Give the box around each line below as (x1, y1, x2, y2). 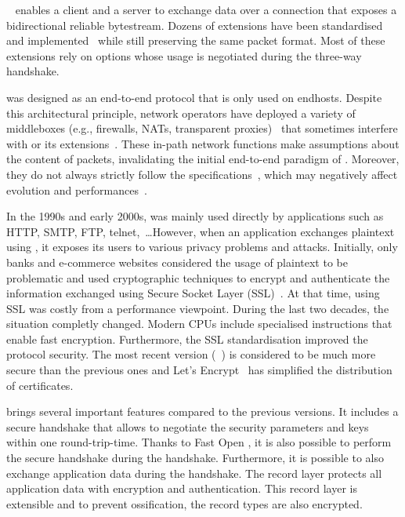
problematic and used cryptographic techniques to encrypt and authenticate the (6, 269, 390, 286)
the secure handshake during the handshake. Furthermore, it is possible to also (6, 450, 385, 466)
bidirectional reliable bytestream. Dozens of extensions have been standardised (6, 16, 383, 33)
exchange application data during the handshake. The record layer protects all (6, 464, 382, 481)
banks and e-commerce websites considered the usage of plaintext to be (6, 253, 348, 270)
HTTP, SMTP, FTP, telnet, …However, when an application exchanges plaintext (6, 223, 395, 239)
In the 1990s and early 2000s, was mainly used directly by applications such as (6, 208, 384, 224)
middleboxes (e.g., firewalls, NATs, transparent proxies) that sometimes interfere (6, 120, 398, 137)
